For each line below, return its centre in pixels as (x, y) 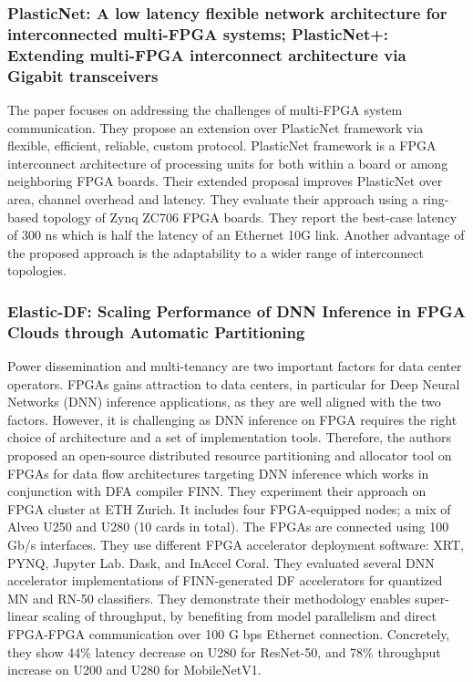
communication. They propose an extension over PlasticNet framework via (216, 127)
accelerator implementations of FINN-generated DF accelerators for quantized (225, 580)
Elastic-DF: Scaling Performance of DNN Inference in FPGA (236, 310)
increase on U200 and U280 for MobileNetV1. (134, 670)
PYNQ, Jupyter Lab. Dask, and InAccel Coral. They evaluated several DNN (221, 562)
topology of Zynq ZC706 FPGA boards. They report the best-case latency (250, 217)
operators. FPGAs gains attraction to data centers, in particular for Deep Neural (234, 383)
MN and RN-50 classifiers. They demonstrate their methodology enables (209, 598)
